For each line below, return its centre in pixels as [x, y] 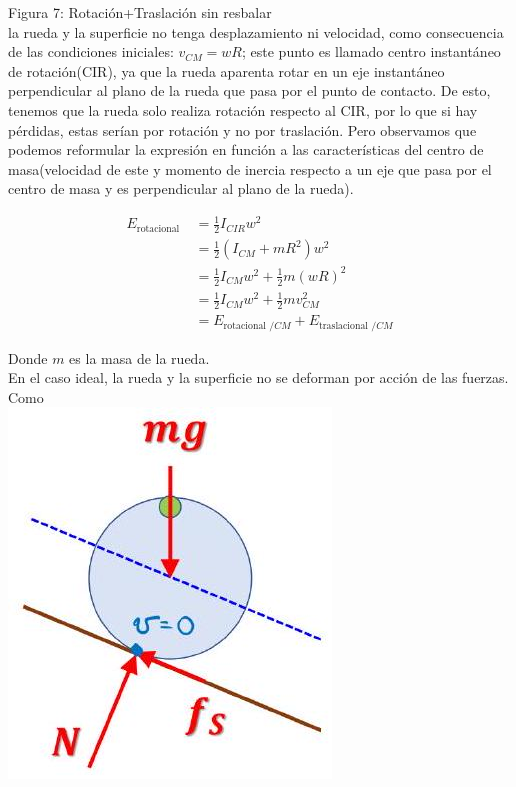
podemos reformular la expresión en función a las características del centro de [246, 149]
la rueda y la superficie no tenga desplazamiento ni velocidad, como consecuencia [256, 31]
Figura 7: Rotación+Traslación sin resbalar [140, 12]
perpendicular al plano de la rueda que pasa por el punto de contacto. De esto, [249, 90]
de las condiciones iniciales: [91, 51]
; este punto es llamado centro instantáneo [371, 51]
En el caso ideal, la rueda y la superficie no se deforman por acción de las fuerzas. [258, 377]
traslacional [343, 325]
